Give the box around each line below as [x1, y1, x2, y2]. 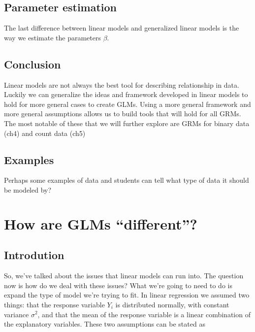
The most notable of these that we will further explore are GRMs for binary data [4, 118, 250, 128]
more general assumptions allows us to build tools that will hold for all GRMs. [4, 108, 241, 119]
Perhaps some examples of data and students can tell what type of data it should [4, 175, 249, 185]
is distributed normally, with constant [115, 299, 229, 309]
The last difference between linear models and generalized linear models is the [4, 23, 239, 33]
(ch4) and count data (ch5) [4, 128, 86, 138]
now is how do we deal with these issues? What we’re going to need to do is [4, 280, 232, 290]
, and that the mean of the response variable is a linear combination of [37, 309, 251, 319]
